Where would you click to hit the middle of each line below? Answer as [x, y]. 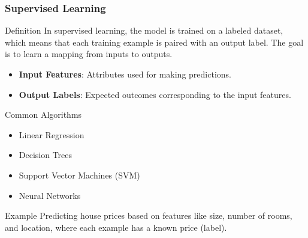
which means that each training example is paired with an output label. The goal [154, 42]
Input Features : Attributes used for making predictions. [125, 74]
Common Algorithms [43, 114]
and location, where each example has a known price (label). [116, 227]
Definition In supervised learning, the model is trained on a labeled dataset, [144, 30]
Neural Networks [50, 195]
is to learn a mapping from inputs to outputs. [89, 54]
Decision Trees [46, 155]
